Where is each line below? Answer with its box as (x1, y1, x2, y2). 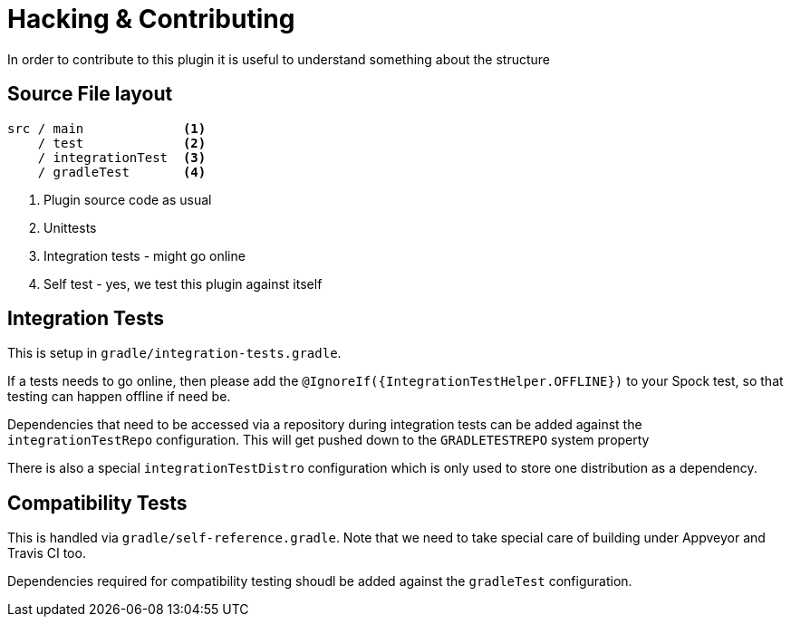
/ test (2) (37, 135, 207, 150)
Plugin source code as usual (43, 191, 212, 207)
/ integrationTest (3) (37, 149, 207, 165)
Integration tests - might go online (43, 247, 246, 264)
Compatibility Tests (7, 491, 188, 514)
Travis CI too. (7, 545, 86, 562)
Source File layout (7, 82, 173, 106)
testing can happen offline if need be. (7, 389, 231, 405)
